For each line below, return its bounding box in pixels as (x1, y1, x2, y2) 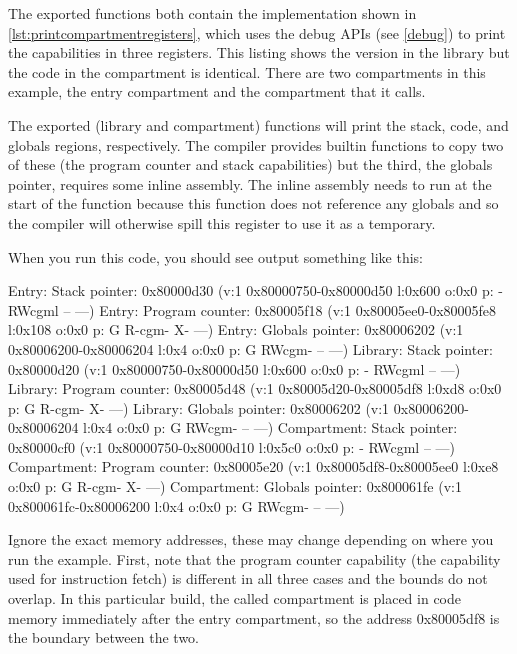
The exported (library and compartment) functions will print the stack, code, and (8, 114, 509, 135)
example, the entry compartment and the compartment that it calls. (8, 81, 426, 102)
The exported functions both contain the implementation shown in (8, 3, 417, 23)
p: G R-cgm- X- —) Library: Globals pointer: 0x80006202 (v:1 (8, 397, 390, 418)
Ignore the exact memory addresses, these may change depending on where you (8, 529, 494, 550)
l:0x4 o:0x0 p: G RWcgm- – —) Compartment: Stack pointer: (83, 417, 458, 438)
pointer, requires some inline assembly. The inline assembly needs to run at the (8, 173, 492, 194)
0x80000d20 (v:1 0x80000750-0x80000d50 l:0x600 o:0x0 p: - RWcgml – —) (8, 358, 461, 379)
